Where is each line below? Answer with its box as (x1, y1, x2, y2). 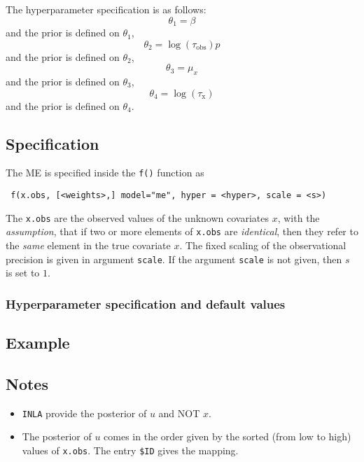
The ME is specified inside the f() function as (6, 165, 204, 180)
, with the (277, 210, 320, 225)
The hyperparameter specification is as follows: (6, 2, 206, 16)
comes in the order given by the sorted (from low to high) (104, 429, 351, 444)
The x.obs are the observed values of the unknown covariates (6, 210, 269, 225)
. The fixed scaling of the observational (179, 238, 346, 253)
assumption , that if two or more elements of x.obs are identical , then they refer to (6, 224, 358, 239)
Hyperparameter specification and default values (6, 295, 286, 312)
